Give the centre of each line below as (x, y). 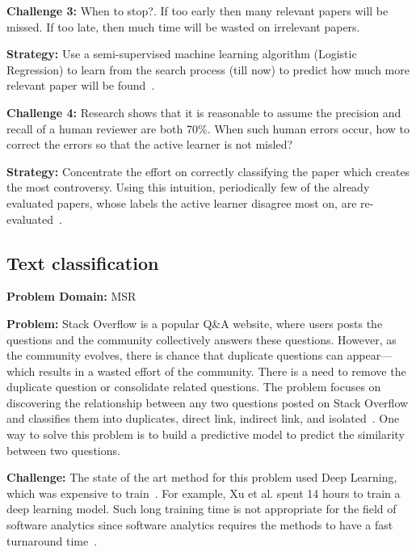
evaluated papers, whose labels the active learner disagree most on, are (182, 202)
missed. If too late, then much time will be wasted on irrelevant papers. (183, 26)
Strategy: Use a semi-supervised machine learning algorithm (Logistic (182, 54)
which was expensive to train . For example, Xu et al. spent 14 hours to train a (204, 493)
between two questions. (63, 450)
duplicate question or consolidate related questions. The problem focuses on (194, 387)
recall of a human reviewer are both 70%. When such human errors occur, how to (208, 128)
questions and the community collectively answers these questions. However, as (202, 339)
